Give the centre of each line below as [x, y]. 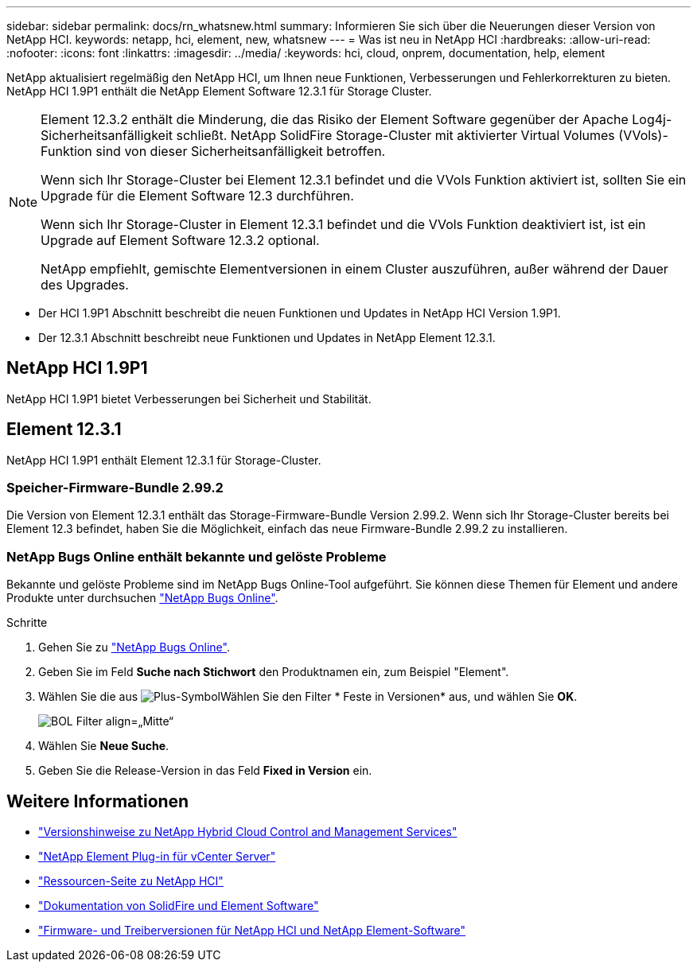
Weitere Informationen [98, 801]
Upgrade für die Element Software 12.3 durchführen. [197, 196]
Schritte [27, 623]
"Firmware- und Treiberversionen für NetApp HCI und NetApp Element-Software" [252, 931]
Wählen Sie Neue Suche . [104, 746]
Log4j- [652, 119]
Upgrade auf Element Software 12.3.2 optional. [180, 240]
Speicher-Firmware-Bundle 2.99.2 [115, 488]
